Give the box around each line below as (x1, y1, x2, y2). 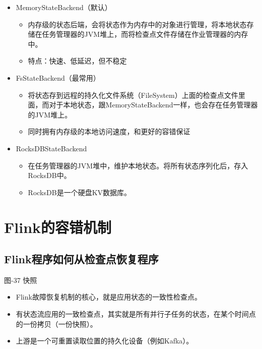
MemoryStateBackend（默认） (16, 2, 112, 12)
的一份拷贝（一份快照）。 (16, 318, 97, 329)
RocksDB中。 (28, 170, 71, 181)
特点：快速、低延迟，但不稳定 (28, 55, 127, 66)
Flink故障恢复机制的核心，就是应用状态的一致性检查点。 (16, 292, 202, 302)
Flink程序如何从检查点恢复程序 (4, 251, 159, 267)
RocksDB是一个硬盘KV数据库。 (28, 187, 132, 197)
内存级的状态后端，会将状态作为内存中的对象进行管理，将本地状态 (28, 19, 247, 29)
